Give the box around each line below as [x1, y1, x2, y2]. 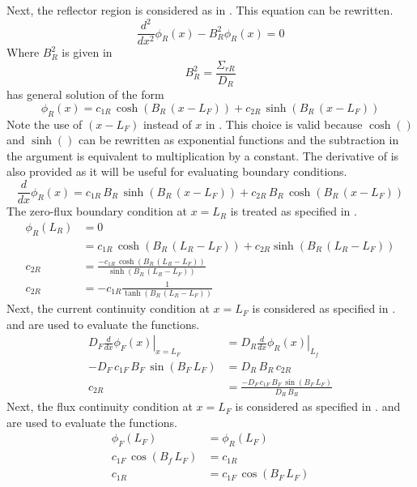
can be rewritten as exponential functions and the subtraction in [79, 131, 399, 148]
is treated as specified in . [230, 203, 357, 220]
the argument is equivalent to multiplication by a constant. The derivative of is [6, 147, 399, 164]
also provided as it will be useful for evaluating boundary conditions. [6, 163, 347, 180]
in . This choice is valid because [205, 115, 363, 132]
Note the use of [6, 115, 83, 132]
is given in [62, 44, 113, 61]
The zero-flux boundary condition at [6, 203, 187, 220]
